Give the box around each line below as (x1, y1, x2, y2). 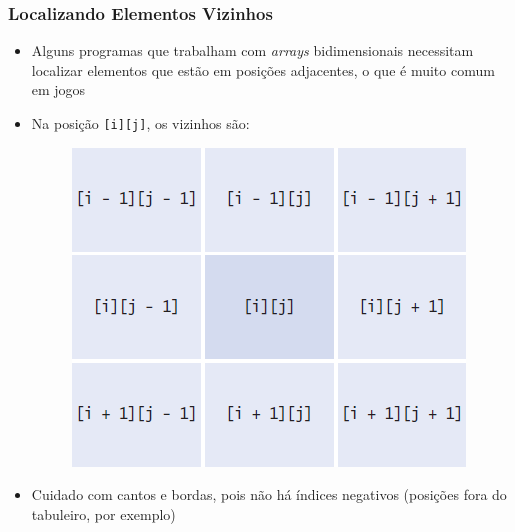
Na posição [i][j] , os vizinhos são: (31, 113, 250, 133)
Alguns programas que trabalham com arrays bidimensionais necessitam (31, 40, 474, 61)
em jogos (31, 79, 86, 100)
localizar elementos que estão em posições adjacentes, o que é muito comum (31, 59, 495, 80)
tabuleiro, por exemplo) (31, 503, 176, 524)
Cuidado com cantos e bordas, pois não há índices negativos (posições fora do (31, 484, 507, 505)
